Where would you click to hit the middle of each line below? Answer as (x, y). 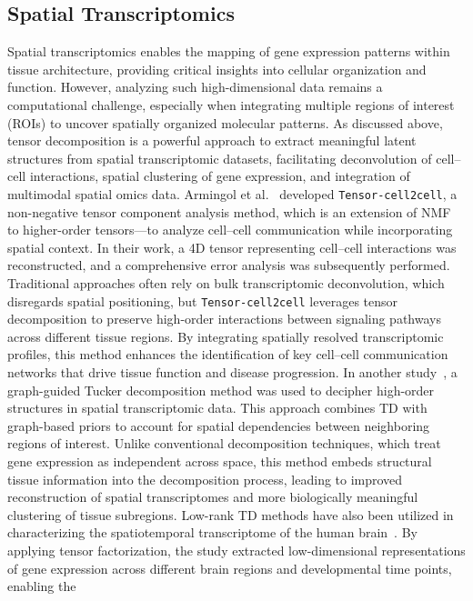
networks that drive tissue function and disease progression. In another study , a (232, 372)
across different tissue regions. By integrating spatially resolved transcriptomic (226, 336)
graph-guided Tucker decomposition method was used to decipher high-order (221, 390)
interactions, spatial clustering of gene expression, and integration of (220, 176)
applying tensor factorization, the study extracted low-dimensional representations (236, 550)
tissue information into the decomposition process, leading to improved (205, 479)
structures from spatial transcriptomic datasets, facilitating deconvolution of (220, 158)
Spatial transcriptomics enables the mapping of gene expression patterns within (229, 51)
